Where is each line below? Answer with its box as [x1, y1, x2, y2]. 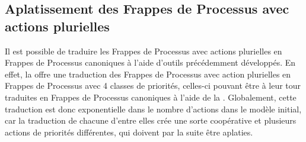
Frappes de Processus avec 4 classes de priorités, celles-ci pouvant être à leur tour [5, 79, 301, 92]
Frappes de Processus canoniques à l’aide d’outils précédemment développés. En [5, 56, 296, 69]
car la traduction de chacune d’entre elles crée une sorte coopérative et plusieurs [5, 114, 297, 127]
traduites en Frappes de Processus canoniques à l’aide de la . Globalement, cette [5, 91, 297, 103]
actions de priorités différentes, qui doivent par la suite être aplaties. [5, 125, 253, 138]
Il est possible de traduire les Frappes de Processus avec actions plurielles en [5, 44, 282, 57]
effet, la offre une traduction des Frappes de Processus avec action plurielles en [5, 67, 291, 80]
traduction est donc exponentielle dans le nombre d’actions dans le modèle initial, [5, 102, 302, 115]
